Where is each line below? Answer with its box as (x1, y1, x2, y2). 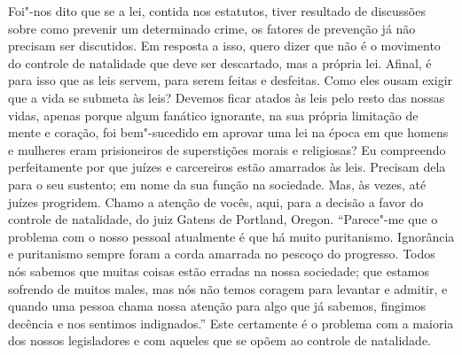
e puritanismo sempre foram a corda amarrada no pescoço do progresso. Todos (8, 244, 435, 263)
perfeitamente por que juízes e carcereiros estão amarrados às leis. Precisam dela (8, 158, 446, 176)
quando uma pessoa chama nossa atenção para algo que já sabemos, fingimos (8, 297, 427, 315)
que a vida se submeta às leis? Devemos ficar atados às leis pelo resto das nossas (8, 88, 445, 106)
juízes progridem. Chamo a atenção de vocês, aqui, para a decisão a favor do (8, 192, 424, 211)
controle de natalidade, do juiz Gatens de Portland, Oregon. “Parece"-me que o (8, 210, 438, 228)
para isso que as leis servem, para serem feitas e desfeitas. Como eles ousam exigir (8, 71, 453, 89)
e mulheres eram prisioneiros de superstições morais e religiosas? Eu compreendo (8, 140, 446, 158)
